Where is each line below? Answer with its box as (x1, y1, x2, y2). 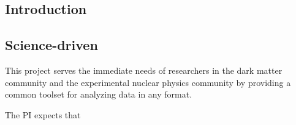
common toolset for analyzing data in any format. (5, 88, 192, 101)
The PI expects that (5, 108, 81, 121)
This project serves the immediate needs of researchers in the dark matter (5, 63, 283, 76)
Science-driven (5, 35, 98, 54)
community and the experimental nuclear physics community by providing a (5, 76, 291, 88)
